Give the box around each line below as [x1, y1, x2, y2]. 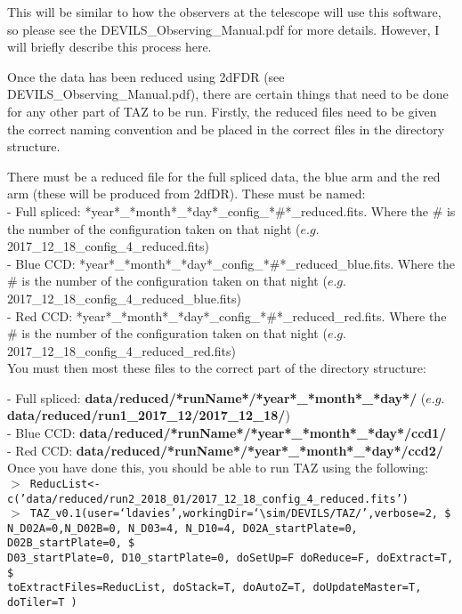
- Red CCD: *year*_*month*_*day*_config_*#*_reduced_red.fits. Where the [7, 306, 447, 325]
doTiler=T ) [7, 596, 77, 610]
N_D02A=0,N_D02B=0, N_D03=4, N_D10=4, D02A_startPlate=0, [7, 521, 358, 535]
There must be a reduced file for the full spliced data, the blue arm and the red [7, 166, 441, 185]
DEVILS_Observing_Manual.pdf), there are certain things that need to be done [7, 85, 449, 103]
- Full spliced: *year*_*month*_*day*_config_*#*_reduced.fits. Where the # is [7, 201, 456, 220]
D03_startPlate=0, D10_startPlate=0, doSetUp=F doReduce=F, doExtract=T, [7, 552, 454, 565]
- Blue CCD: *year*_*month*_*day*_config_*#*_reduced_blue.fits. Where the [7, 254, 456, 272]
